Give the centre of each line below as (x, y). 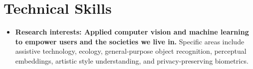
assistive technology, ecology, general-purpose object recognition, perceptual (131, 51)
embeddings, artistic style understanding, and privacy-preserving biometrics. (132, 60)
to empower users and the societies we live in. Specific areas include (130, 41)
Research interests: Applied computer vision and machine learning (132, 32)
